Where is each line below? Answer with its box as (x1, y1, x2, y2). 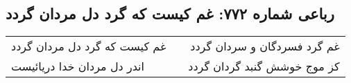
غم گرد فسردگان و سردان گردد (190, 38, 340, 55)
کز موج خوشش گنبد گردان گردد (188, 58, 340, 75)
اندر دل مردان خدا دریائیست (11, 58, 144, 75)
